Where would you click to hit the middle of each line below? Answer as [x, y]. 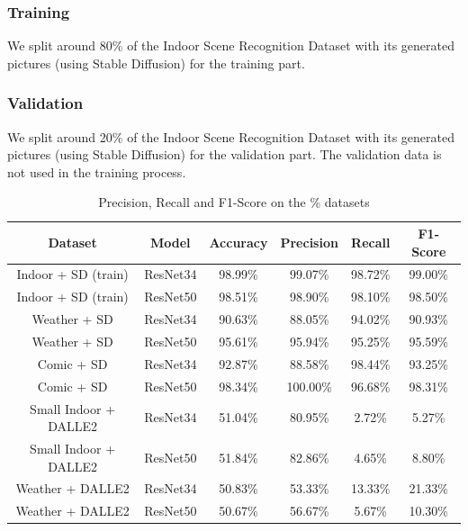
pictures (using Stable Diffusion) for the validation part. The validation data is [225, 154]
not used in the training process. [97, 171]
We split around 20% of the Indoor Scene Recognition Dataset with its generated [231, 136]
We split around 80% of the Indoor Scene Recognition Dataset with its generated [231, 45]
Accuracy [238, 242]
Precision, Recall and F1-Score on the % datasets [234, 202]
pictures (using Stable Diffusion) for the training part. [156, 63]
